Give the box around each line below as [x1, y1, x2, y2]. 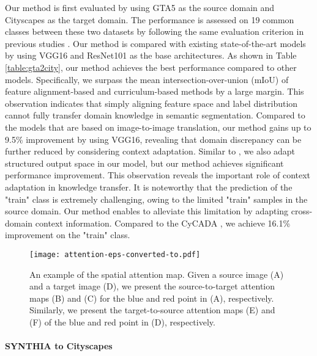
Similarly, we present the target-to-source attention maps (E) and [29, 303, 275, 316]
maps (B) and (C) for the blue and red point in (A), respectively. [29, 291, 274, 304]
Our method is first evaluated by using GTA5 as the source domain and [5, 1, 275, 13]
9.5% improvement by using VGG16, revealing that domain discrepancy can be [5, 133, 302, 145]
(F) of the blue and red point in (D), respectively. [29, 315, 215, 328]
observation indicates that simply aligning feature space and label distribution [5, 96, 298, 109]
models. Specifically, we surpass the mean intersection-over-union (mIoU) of [5, 73, 289, 85]
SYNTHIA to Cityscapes [5, 340, 113, 352]
